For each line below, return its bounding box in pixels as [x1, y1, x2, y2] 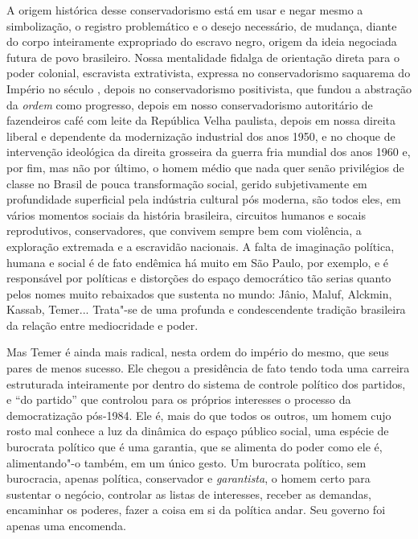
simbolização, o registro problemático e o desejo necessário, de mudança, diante [6, 17, 397, 34]
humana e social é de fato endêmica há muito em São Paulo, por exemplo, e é [6, 253, 389, 270]
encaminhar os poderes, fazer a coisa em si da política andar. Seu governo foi [6, 501, 386, 518]
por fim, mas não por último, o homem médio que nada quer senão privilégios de [6, 158, 404, 175]
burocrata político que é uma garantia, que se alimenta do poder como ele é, [6, 438, 383, 455]
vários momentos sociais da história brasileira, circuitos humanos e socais [6, 206, 366, 223]
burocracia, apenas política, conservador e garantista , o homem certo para [6, 470, 371, 487]
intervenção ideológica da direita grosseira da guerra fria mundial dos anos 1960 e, [6, 143, 411, 160]
